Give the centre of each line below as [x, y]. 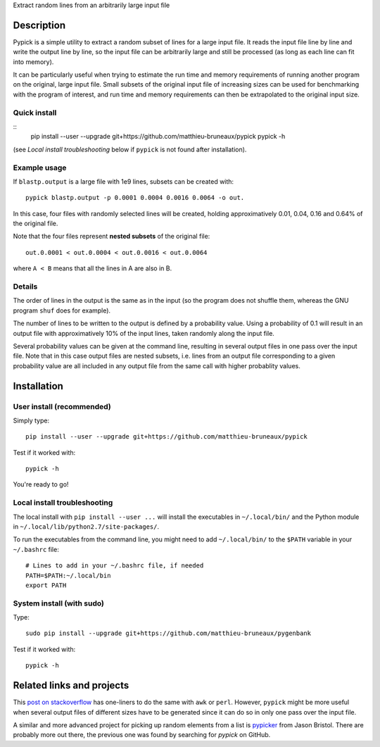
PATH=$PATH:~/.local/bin [68, 575]
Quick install [35, 113]
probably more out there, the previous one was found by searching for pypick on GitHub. [142, 735]
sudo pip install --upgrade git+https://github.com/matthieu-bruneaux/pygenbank [169, 633]
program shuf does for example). [62, 310]
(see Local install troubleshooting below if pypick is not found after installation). [130, 149]
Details [25, 287]
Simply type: [31, 420]
